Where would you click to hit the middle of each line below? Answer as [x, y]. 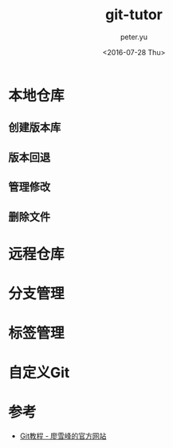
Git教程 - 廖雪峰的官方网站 [63, 436]
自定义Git [39, 373]
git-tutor [134, 15]
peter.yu [134, 37]
